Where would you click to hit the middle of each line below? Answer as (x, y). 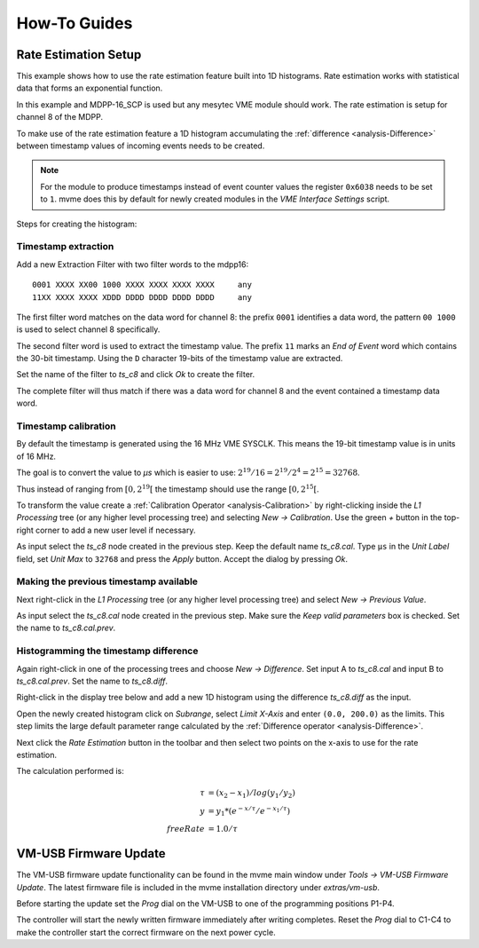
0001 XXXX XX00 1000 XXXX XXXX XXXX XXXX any (142, 285)
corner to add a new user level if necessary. (116, 530)
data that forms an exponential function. (90, 88)
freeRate (186, 829)
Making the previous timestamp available (107, 581)
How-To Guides (75, 23)
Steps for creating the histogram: (77, 224)
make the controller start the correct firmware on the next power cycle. (146, 932)
